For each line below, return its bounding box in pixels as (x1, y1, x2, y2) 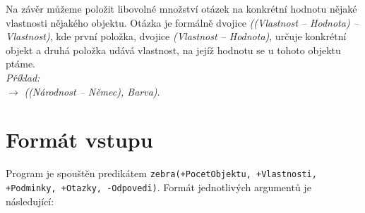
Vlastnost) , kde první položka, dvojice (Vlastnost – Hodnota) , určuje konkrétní (6, 29, 347, 44)
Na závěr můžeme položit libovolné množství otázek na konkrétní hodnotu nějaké (6, 1, 357, 15)
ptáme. (6, 56, 35, 71)
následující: (6, 193, 54, 208)
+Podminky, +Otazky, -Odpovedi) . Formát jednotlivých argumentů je (6, 179, 311, 194)
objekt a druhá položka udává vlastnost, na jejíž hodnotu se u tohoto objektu (6, 42, 341, 57)
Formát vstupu (6, 125, 153, 154)
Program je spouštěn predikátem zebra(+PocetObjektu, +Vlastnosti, (6, 166, 317, 181)
